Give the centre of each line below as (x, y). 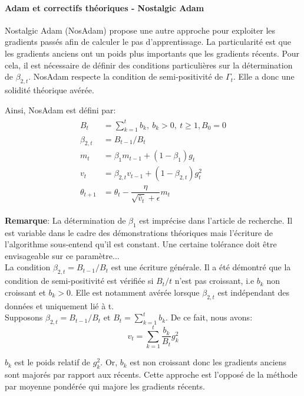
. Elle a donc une (264, 76)
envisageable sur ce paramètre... (62, 255)
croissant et (25, 292)
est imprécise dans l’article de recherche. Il (216, 220)
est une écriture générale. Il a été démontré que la (201, 267)
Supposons (24, 317)
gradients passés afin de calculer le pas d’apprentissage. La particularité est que (148, 42)
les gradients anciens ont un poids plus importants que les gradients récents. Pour (152, 53)
